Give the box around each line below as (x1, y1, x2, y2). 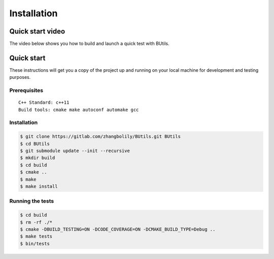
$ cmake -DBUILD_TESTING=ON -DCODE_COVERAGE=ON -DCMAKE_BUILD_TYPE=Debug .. (20, 226, 216, 232)
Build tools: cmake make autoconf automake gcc (18, 107, 139, 112)
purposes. (9, 74, 31, 80)
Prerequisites (9, 87, 43, 94)
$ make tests (20, 234, 53, 239)
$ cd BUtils (20, 140, 50, 147)
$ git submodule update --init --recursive (20, 148, 130, 154)
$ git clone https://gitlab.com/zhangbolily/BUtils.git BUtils (20, 134, 181, 139)
